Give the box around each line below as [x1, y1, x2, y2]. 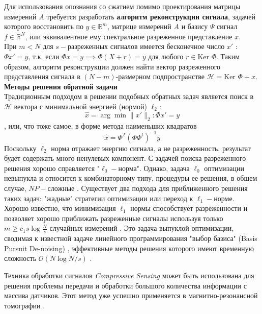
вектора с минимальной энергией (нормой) [14, 101, 147, 111]
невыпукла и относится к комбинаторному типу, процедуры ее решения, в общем [4, 173, 257, 183]
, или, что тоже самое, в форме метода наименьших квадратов [4, 120, 197, 131]
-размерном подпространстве [115, 71, 205, 82]
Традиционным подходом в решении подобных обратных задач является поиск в [4, 91, 254, 102]
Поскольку [4, 142, 37, 153]
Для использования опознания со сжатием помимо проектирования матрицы [4, 1, 241, 11]
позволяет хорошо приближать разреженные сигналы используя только [4, 212, 223, 223]
